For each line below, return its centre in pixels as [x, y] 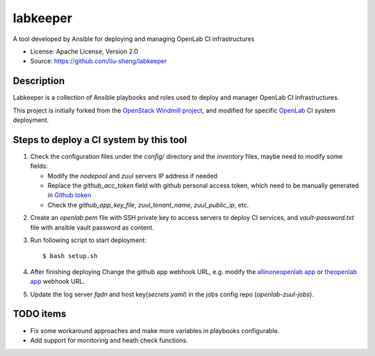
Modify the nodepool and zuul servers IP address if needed [133, 176]
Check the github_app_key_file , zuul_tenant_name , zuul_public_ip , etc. [148, 205]
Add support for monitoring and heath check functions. [109, 340]
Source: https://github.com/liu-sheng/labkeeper [98, 61]
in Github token [69, 195]
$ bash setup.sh [70, 256]
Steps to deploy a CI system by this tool [100, 140]
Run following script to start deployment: [89, 240]
